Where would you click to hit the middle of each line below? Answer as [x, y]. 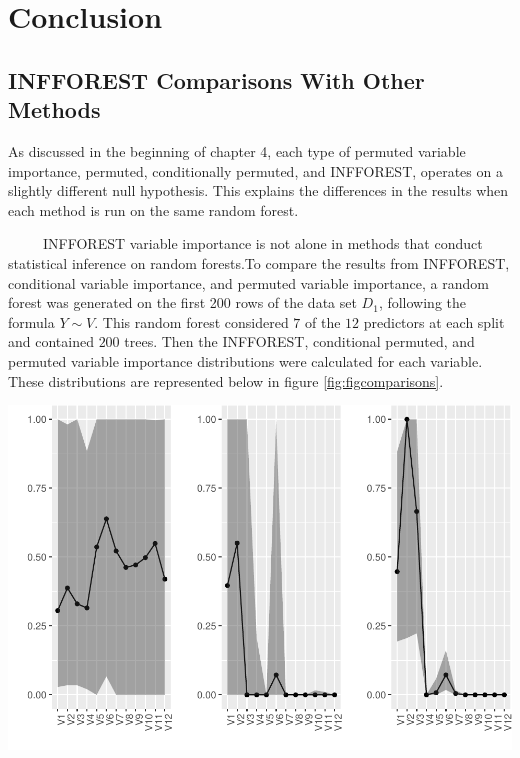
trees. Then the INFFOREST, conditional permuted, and [299, 341]
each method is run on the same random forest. [153, 209]
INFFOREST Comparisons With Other [216, 79]
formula [31, 321]
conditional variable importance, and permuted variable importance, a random [248, 282]
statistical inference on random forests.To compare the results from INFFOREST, [259, 262]
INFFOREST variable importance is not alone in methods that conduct [262, 243]
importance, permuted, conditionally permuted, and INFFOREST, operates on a [255, 170]
